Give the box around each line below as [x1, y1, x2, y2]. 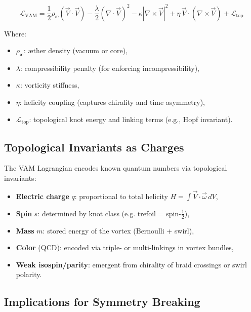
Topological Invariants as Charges [4, 139, 184, 154]
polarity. [16, 269, 42, 280]
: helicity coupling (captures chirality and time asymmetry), [19, 97, 205, 107]
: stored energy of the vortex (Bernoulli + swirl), [43, 225, 194, 236]
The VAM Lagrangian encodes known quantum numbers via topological [4, 163, 227, 173]
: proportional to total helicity [74, 190, 168, 201]
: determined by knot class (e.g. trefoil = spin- [37, 208, 181, 218]
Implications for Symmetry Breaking [4, 294, 200, 309]
